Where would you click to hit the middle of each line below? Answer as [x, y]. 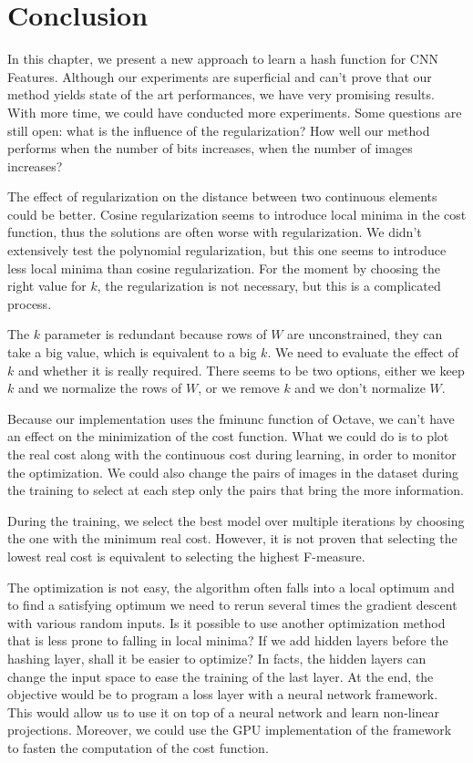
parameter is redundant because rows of [155, 334]
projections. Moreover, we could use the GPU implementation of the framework [230, 730]
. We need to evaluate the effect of [363, 352]
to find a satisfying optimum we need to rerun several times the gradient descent [232, 605]
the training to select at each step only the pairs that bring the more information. [236, 490]
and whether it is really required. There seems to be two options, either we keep [241, 370]
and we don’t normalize [360, 388]
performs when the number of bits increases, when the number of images [210, 148]
